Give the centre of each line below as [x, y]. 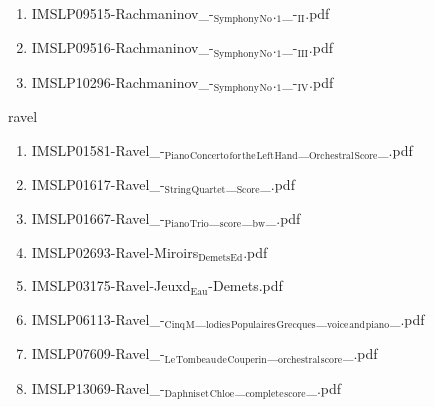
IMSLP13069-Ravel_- [98, 387]
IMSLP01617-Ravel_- [98, 183]
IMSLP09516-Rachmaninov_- [122, 47]
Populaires [253, 325]
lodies [218, 325]
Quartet [208, 190]
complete [264, 394]
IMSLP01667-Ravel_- [98, 218]
